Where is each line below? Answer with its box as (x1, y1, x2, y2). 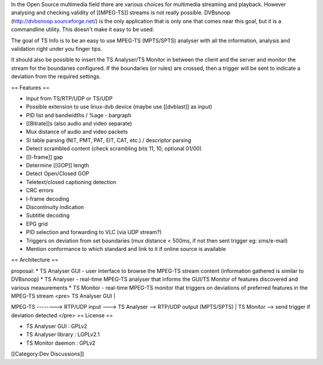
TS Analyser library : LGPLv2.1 (26, 331, 100, 338)
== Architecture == (11, 256, 59, 263)
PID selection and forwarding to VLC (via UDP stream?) (26, 229, 162, 236)
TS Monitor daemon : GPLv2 (26, 339, 96, 346)
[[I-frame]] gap (26, 153, 63, 161)
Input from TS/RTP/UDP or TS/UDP (26, 94, 113, 102)
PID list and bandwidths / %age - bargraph (26, 111, 132, 119)
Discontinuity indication (26, 203, 84, 210)
